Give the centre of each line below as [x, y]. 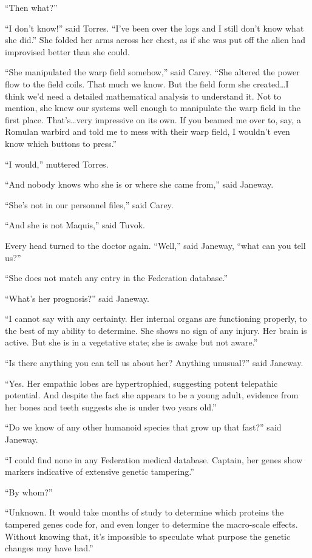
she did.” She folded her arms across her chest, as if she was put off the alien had [155, 40]
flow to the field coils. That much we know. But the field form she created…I [147, 83]
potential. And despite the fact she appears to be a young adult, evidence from [152, 395]
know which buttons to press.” [61, 143]
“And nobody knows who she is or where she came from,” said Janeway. [139, 184]
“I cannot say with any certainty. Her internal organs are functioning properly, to [156, 318]
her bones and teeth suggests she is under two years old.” [111, 407]
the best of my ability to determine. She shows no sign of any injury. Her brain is [156, 330]
